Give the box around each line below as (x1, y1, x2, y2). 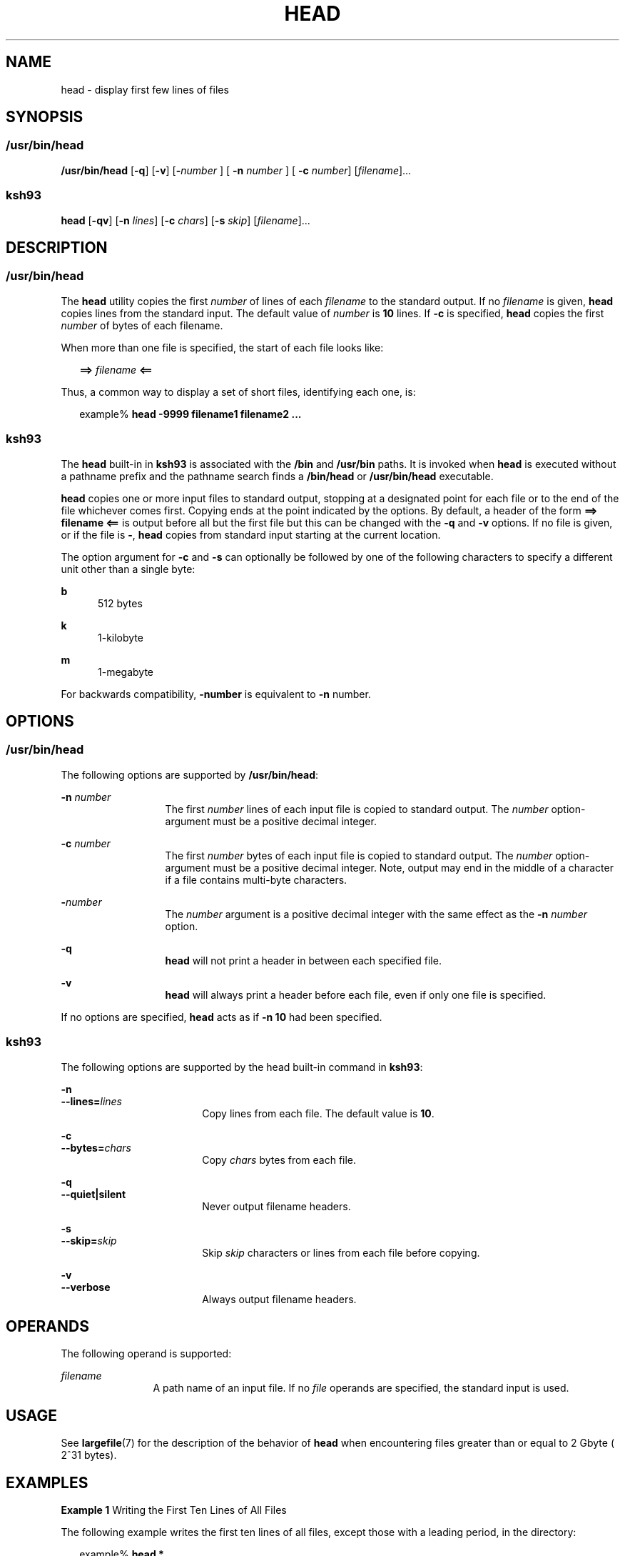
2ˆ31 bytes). (61, 1449, 117, 1462)
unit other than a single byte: (61, 562, 195, 575)
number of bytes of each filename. (61, 319, 223, 331)
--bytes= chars (61, 1141, 131, 1154)
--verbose (61, 1280, 111, 1293)
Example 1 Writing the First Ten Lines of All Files (61, 1504, 287, 1517)
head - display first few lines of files (61, 83, 229, 96)
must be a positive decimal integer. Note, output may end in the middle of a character (213, 861, 614, 874)
